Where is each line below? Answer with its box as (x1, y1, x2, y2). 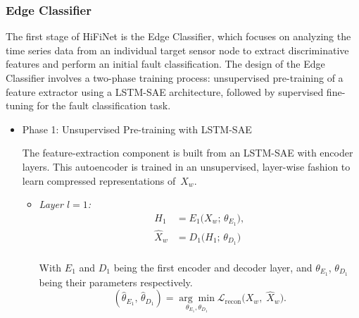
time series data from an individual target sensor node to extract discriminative (6, 42, 349, 57)
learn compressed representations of (22, 173, 176, 188)
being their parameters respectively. (39, 274, 193, 289)
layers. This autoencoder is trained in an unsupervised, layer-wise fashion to (22, 159, 351, 173)
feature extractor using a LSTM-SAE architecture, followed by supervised (6, 84, 324, 99)
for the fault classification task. (37, 98, 171, 113)
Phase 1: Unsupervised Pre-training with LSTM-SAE (22, 121, 252, 136)
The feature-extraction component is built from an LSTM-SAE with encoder (22, 145, 353, 160)
